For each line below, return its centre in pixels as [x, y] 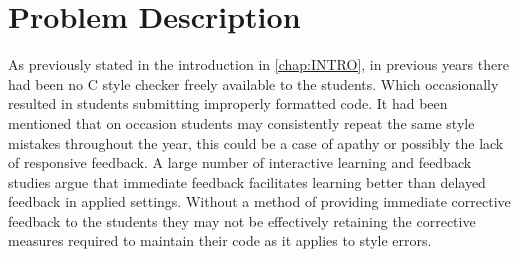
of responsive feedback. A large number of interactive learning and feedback [240, 162]
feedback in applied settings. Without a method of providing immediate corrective [259, 201]
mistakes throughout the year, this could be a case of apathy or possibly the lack [256, 142]
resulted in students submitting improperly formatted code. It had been [228, 103]
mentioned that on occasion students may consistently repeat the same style [241, 122]
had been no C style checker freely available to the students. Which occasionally [253, 83]
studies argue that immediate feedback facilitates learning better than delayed [247, 181]
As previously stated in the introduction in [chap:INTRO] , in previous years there [258, 64]
